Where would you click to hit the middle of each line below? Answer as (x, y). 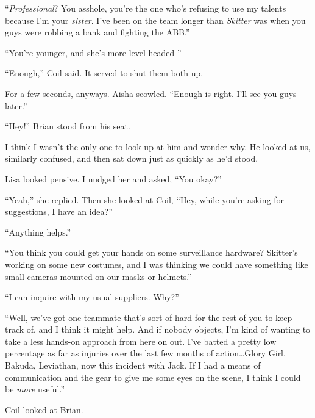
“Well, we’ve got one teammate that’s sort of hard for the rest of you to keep (149, 317)
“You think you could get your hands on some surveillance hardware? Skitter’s (151, 252)
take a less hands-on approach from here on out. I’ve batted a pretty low (141, 341)
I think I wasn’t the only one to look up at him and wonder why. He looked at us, (158, 146)
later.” (16, 105)
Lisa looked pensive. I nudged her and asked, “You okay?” (113, 178)
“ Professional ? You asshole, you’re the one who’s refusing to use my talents (146, 8)
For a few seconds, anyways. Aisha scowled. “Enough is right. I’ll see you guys (151, 93)
